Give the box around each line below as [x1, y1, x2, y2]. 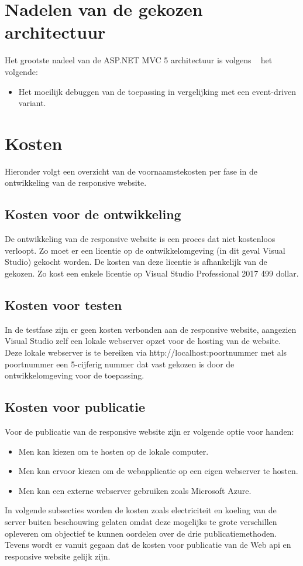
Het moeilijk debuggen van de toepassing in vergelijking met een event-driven [18, 85, 297, 97]
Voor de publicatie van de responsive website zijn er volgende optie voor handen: [5, 425, 294, 437]
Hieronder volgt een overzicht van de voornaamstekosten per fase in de [5, 165, 258, 177]
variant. [18, 97, 46, 109]
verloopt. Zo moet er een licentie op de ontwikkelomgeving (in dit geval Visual [5, 244, 285, 256]
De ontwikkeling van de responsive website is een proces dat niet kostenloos [5, 233, 276, 245]
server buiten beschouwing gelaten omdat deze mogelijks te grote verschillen [5, 515, 277, 527]
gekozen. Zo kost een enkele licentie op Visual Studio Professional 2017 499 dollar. [5, 267, 299, 279]
